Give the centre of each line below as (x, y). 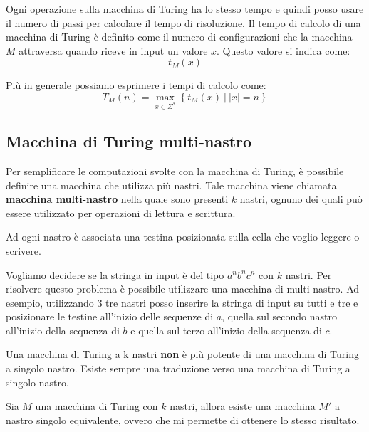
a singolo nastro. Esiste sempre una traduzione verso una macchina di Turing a (178, 368)
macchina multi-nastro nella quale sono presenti (117, 199)
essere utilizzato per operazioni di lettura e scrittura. (121, 212)
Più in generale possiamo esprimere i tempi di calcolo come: (136, 85)
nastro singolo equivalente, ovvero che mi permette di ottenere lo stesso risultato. (183, 420)
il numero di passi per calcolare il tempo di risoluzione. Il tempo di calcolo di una (183, 22)
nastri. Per (308, 274)
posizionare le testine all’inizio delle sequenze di (110, 316)
